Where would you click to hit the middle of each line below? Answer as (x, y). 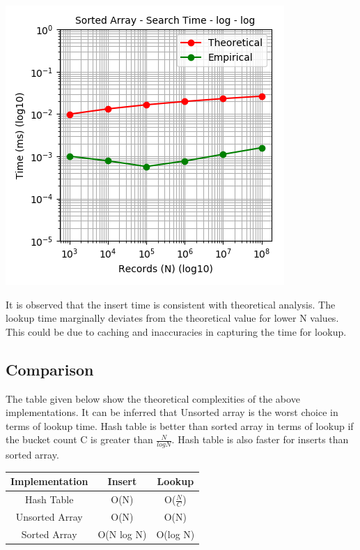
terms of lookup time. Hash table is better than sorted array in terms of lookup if (180, 425)
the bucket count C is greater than (79, 439)
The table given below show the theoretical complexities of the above (153, 398)
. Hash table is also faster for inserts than (260, 439)
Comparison (50, 369)
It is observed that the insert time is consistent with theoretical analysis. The (171, 304)
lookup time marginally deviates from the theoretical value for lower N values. (172, 318)
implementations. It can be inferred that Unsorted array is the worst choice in (172, 412)
